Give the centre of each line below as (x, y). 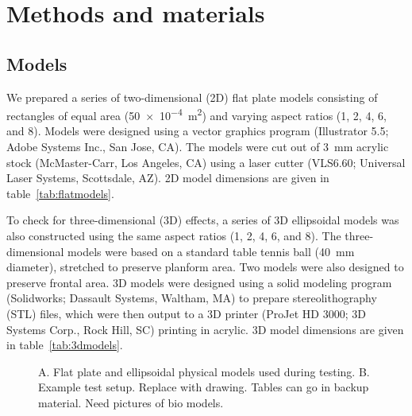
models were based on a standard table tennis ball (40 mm (211, 251)
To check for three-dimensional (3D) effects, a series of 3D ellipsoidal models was (203, 220)
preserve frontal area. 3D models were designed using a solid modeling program (199, 282)
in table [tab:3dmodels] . (65, 345)
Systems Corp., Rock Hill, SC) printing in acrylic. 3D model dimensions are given (205, 329)
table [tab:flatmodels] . (60, 193)
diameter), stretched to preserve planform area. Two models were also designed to (205, 267)
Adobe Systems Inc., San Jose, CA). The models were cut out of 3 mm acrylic (198, 147)
